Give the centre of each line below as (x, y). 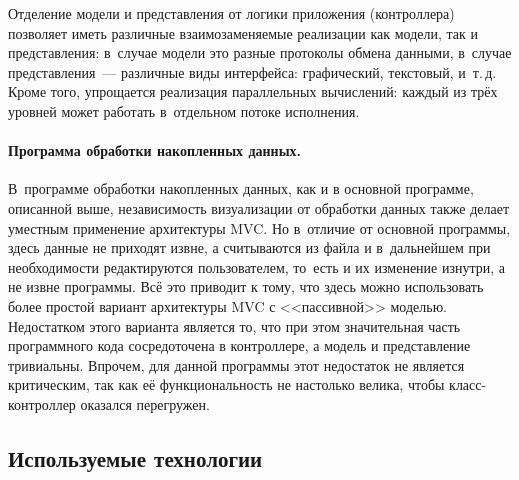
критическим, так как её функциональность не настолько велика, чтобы (226, 384)
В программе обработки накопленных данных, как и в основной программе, (241, 188)
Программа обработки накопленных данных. (155, 150)
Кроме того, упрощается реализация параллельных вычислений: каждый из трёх (253, 91)
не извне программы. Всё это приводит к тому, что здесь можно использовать (246, 286)
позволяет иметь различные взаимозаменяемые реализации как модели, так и (243, 32)
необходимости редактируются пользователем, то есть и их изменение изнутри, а (257, 266)
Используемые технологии (135, 457)
